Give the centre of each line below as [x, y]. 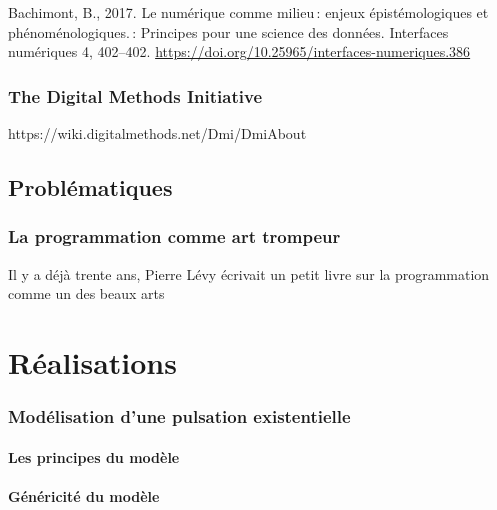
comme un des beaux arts [86, 293]
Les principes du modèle [94, 456]
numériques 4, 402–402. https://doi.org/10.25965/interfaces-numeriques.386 [239, 51]
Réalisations [92, 361]
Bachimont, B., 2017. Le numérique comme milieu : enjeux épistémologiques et [248, 12]
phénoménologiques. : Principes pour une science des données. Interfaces [228, 31]
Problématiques [90, 186]
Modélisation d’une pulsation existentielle [179, 416]
